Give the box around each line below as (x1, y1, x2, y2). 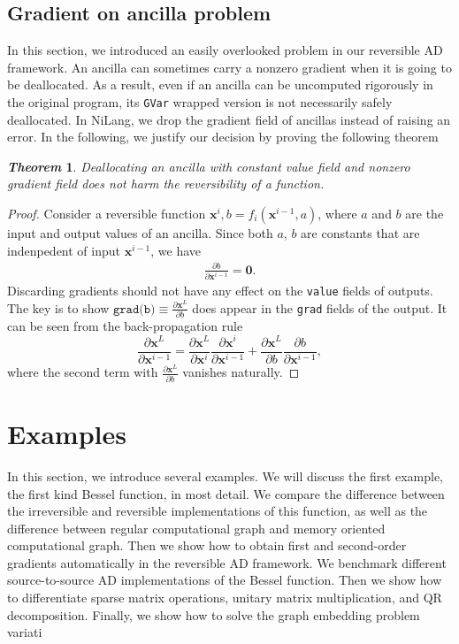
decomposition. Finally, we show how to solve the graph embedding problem (7, 605, 420, 624)
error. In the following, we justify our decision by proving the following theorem (7, 127, 439, 146)
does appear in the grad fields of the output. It (192, 298, 448, 317)
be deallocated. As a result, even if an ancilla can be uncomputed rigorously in (7, 75, 433, 94)
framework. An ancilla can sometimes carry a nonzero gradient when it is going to (7, 57, 452, 76)
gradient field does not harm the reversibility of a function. (7, 174, 325, 193)
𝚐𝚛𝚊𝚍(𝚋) (112, 303, 156, 316)
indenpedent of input (7, 241, 120, 259)
